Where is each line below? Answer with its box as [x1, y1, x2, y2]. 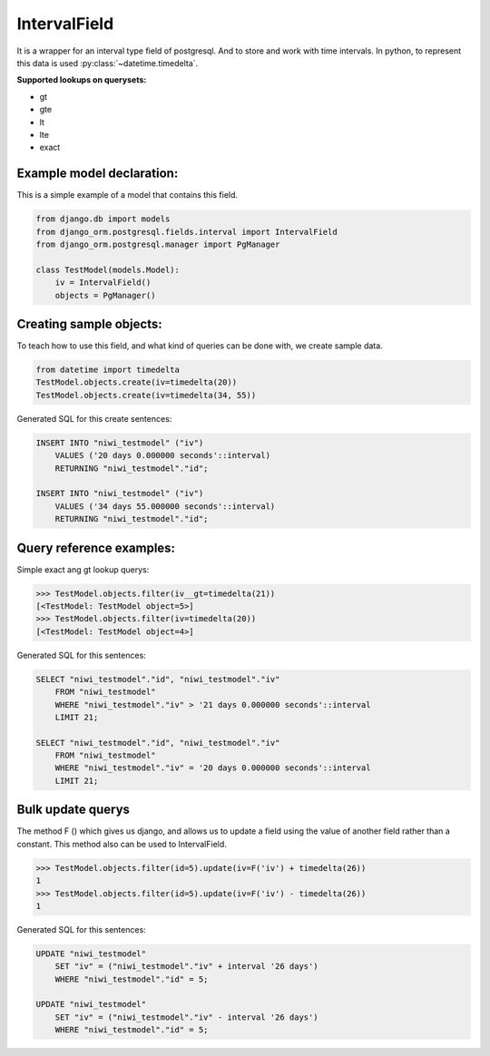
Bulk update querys [16, 802, 131, 817]
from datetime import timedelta [35, 365, 181, 375]
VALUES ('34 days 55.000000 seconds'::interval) [54, 501, 276, 512]
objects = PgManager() [54, 290, 156, 300]
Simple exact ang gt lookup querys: [16, 563, 150, 575]
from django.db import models [35, 214, 171, 224]
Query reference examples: [16, 540, 176, 555]
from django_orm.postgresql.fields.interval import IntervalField [35, 227, 338, 237]
